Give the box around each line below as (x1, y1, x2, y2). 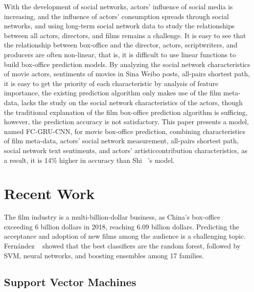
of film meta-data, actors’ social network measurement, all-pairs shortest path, (4, 135, 239, 146)
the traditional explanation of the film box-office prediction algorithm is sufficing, (4, 107, 248, 117)
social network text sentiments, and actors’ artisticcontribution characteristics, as (4, 145, 248, 155)
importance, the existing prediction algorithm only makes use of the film (4, 88, 221, 98)
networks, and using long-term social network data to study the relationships (4, 21, 235, 31)
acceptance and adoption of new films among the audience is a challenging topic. (4, 231, 246, 241)
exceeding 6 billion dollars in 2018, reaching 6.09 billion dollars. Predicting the (4, 221, 239, 231)
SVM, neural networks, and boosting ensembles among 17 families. (4, 250, 204, 260)
